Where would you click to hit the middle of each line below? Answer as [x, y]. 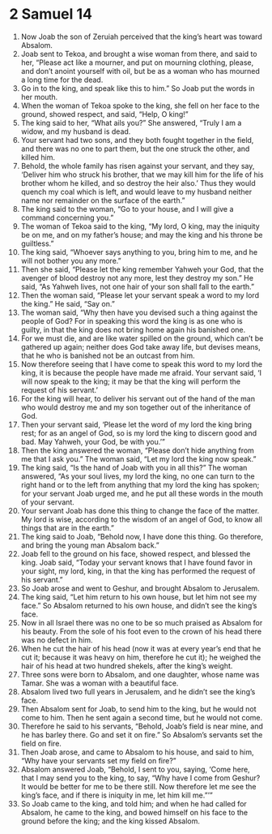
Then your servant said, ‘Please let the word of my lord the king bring [136, 424]
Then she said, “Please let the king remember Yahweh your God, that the [142, 269]
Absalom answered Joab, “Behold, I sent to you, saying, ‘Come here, [135, 769]
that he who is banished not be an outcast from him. [108, 355]
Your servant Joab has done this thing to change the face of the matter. [140, 510]
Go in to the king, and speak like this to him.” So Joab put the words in [138, 88]
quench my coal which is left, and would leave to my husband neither [136, 191]
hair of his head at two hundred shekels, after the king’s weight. [127, 665]
